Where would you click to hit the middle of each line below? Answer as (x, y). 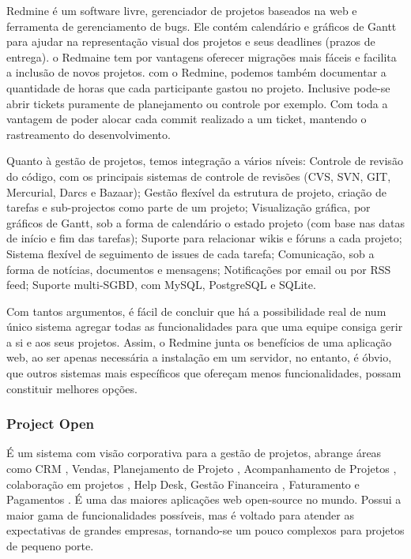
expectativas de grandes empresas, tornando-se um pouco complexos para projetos (205, 530)
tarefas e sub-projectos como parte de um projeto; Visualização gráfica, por (189, 207)
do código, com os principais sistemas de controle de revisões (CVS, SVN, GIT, (199, 176)
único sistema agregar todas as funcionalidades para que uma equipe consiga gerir (205, 326)
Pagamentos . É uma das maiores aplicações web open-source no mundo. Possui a (204, 499)
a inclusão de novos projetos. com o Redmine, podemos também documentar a (196, 72)
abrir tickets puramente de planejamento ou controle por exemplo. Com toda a (197, 103)
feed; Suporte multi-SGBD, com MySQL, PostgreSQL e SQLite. (161, 285)
